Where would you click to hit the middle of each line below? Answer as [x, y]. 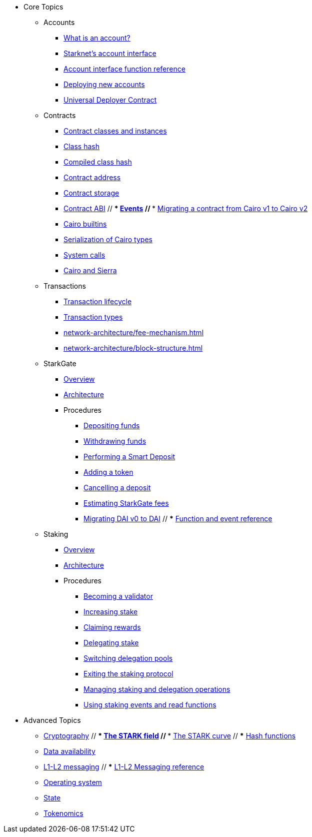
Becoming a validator [118, 596]
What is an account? [97, 38]
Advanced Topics [52, 720]
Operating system [73, 782]
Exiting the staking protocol [128, 674]
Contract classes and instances [115, 131]
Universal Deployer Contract [110, 100]
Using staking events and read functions [150, 705]
